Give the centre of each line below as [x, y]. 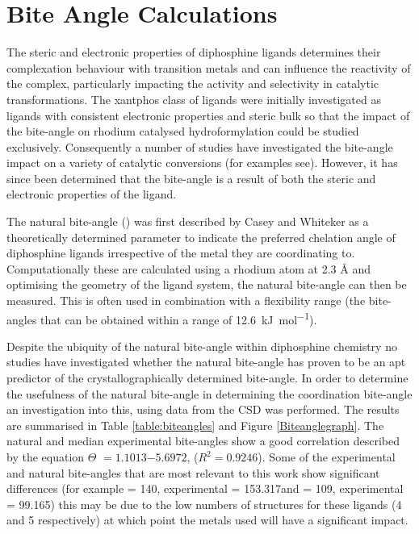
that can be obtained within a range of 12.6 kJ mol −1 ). [179, 318]
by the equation [46, 457]
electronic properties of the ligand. [92, 194]
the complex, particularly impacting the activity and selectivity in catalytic [193, 83]
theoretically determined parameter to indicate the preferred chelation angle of [201, 237]
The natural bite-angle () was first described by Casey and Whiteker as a [188, 221]
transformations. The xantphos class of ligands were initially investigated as [194, 99]
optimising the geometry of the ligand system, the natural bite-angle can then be [207, 284]
